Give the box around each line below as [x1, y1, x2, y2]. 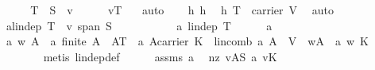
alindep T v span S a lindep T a [6, 17, 273, 33]
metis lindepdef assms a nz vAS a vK [43, 48, 277, 64]
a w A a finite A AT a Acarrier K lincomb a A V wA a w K [6, 33, 369, 49]
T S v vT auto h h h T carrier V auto [30, 2, 334, 17]
